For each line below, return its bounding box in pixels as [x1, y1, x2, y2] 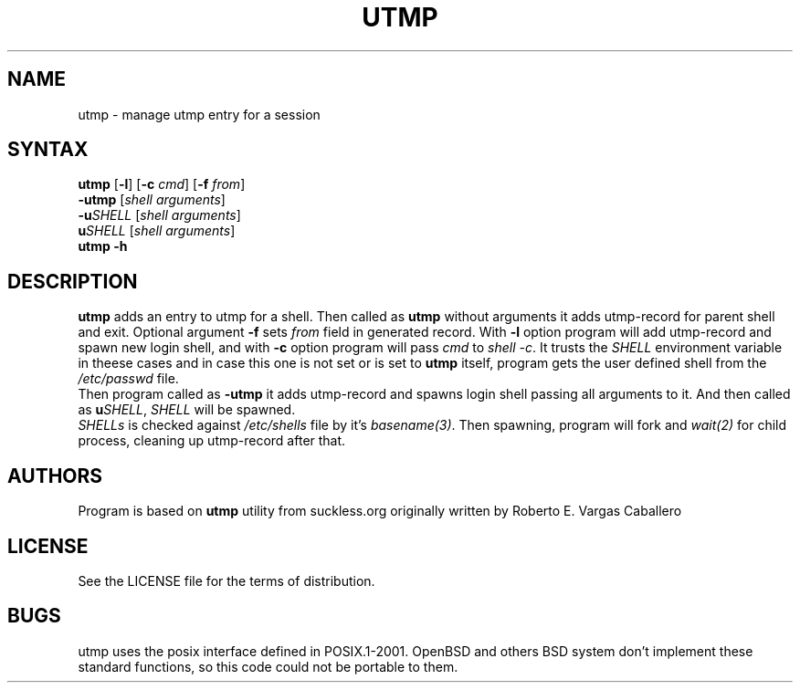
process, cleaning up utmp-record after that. [78, 433, 346, 449]
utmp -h [78, 238, 128, 255]
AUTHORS [7, 464, 103, 487]
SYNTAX [7, 138, 89, 162]
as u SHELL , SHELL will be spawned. [78, 402, 296, 418]
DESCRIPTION [7, 269, 138, 293]
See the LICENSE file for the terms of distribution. [78, 572, 375, 589]
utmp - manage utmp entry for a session [78, 106, 321, 122]
